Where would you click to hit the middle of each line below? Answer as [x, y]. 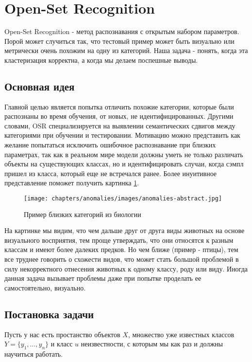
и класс [62, 344]
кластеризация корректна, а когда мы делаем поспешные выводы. [101, 60]
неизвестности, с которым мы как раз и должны [152, 344]
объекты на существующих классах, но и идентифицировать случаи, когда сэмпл [124, 164]
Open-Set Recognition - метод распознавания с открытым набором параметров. [122, 31]
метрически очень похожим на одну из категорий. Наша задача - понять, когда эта [126, 50]
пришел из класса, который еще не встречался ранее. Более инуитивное [111, 173]
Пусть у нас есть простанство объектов [62, 334]
